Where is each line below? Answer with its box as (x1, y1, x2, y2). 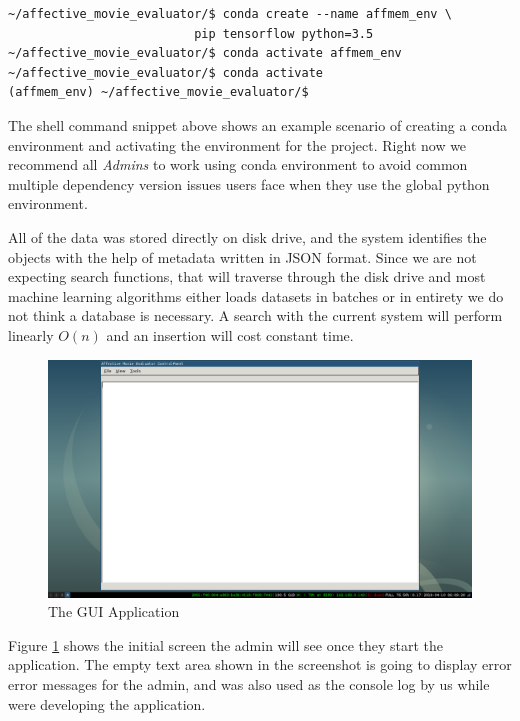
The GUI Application (48, 601, 180, 622)
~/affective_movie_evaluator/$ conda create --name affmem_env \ (8, 7, 452, 21)
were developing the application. (8, 693, 206, 714)
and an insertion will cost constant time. (106, 324, 354, 345)
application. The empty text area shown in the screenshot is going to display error (8, 654, 512, 675)
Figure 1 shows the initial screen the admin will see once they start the (8, 634, 444, 655)
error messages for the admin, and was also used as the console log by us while (8, 673, 490, 694)
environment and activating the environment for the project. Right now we (8, 134, 467, 155)
